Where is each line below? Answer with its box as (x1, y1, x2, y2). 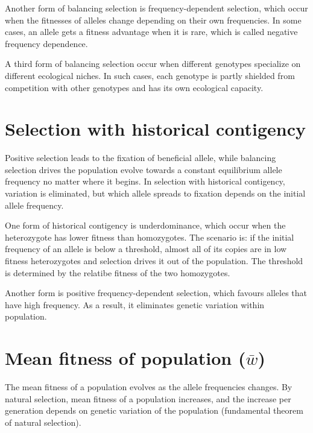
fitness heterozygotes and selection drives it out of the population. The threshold (5, 254, 303, 267)
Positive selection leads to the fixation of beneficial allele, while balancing (5, 151, 276, 164)
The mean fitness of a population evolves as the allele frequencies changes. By (5, 381, 292, 393)
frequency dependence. (5, 37, 88, 49)
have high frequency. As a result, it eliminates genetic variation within (5, 298, 265, 311)
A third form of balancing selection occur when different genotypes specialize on (5, 57, 301, 70)
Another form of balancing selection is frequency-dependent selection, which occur (5, 2, 308, 14)
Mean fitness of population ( (5, 346, 246, 370)
